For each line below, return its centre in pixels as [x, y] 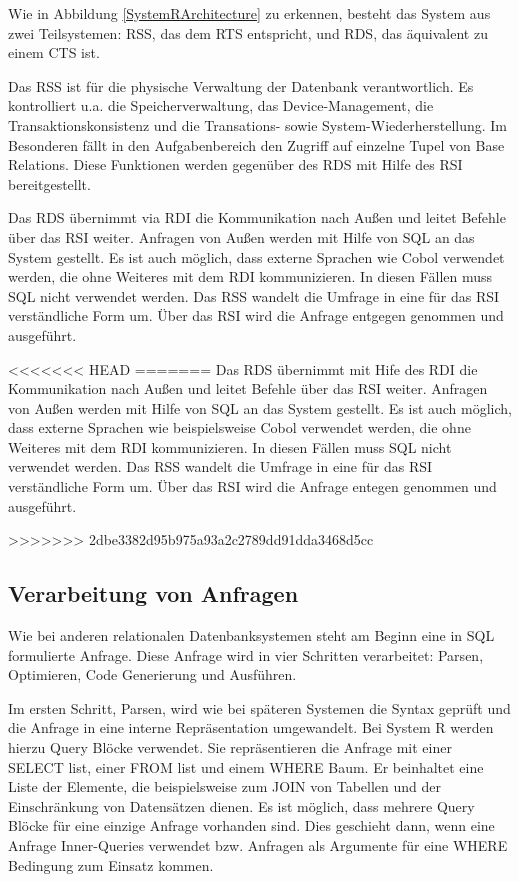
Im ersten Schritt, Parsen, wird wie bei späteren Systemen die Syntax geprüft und [259, 707]
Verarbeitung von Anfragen [153, 593]
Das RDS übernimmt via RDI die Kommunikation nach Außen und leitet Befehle [257, 217]
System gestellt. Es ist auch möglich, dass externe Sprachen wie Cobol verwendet [256, 256]
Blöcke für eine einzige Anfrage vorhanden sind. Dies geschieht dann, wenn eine [251, 825]
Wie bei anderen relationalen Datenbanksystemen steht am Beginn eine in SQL [251, 635]
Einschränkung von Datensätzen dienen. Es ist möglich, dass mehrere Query [241, 805]
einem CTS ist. [54, 52]
